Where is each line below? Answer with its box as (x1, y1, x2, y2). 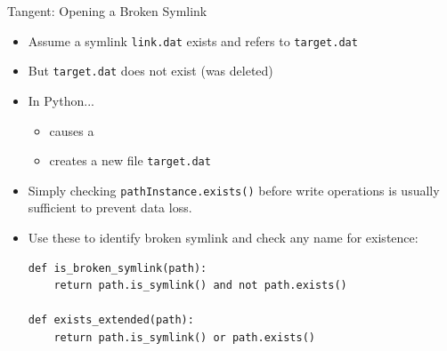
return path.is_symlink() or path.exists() (53, 331, 315, 344)
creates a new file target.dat (49, 151, 211, 170)
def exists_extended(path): (28, 314, 194, 327)
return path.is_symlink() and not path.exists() (53, 279, 347, 292)
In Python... (28, 91, 94, 109)
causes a (49, 121, 94, 140)
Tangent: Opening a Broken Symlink (7, 2, 207, 20)
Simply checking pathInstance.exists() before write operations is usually (28, 180, 440, 199)
